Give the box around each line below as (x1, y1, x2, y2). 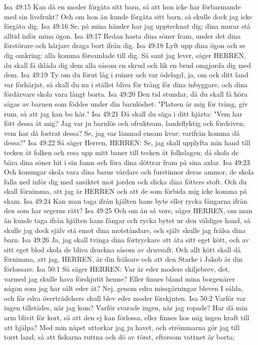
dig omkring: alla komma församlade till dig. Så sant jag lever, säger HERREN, (4, 50, 246, 60)
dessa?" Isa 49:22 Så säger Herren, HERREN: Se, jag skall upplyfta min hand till (4, 137, 251, 148)
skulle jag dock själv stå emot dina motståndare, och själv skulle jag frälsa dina (4, 225, 246, 235)
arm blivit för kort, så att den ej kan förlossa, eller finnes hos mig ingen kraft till (4, 312, 250, 322)
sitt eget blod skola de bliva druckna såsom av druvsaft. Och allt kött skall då (4, 244, 241, 254)
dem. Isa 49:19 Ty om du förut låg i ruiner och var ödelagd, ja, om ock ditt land (4, 69, 249, 80)
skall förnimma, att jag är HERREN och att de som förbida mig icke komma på (4, 186, 247, 196)
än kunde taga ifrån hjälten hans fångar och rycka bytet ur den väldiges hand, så (4, 215, 251, 226)
